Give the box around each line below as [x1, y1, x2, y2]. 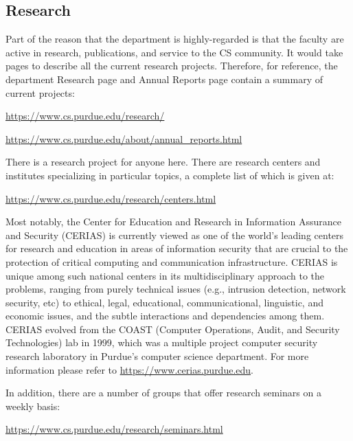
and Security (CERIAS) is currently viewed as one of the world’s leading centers [5, 227, 344, 242]
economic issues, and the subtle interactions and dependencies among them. [5, 308, 325, 323]
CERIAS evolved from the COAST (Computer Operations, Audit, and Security [5, 321, 340, 336]
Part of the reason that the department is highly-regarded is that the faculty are [5, 32, 344, 46]
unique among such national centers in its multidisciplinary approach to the [5, 268, 325, 282]
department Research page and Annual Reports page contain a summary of [5, 71, 323, 86]
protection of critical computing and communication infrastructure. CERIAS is [5, 254, 338, 269]
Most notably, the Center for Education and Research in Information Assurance [5, 214, 341, 229]
